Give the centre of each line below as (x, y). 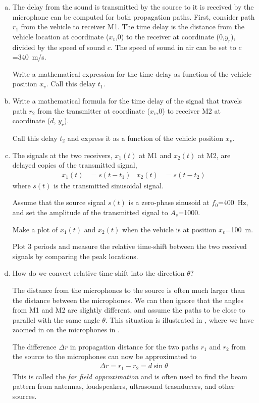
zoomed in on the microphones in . (66, 330)
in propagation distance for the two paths (134, 346)
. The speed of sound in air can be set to (173, 47)
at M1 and (155, 155)
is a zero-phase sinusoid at (169, 202)
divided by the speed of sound (59, 47)
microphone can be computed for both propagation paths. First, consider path (134, 16)
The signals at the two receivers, (62, 155)
